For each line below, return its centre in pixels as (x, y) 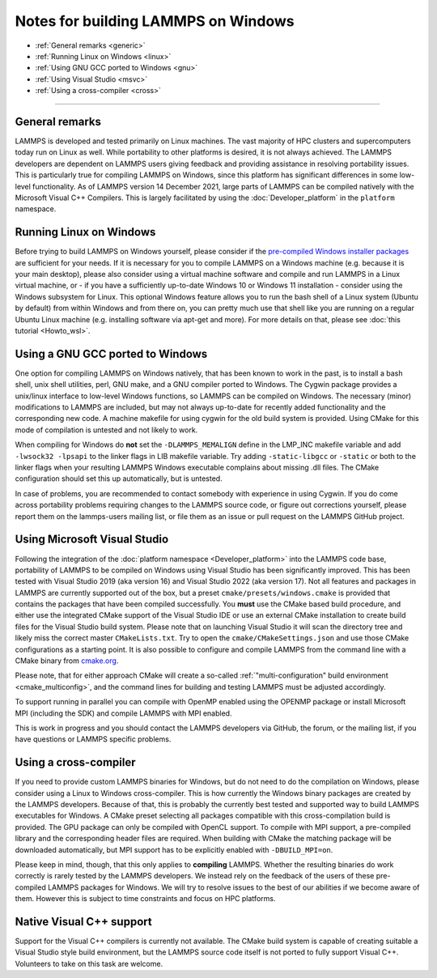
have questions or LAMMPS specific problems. (93, 739)
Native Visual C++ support (84, 922)
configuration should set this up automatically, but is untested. (119, 478)
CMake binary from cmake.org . (67, 661)
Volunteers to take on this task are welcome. (89, 963)
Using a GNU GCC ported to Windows (111, 353)
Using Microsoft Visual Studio (92, 540)
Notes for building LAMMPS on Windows (155, 21)
